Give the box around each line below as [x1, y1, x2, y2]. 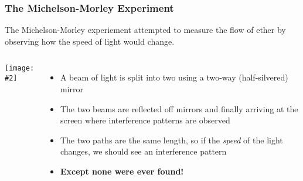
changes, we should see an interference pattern [60, 145, 227, 157]
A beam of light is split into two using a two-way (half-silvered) [60, 71, 288, 83]
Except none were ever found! [60, 165, 184, 177]
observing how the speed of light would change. [5, 35, 175, 47]
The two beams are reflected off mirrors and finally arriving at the [60, 102, 298, 115]
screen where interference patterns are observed [60, 114, 230, 126]
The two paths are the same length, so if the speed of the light [60, 133, 283, 146]
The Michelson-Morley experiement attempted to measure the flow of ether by [5, 24, 286, 36]
